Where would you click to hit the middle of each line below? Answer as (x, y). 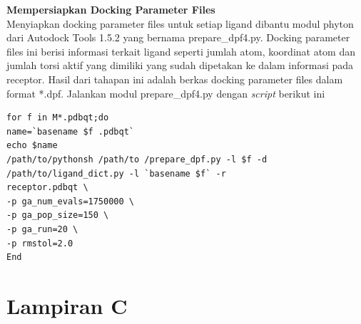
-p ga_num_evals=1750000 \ (70, 201)
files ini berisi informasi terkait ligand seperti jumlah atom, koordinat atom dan (181, 51)
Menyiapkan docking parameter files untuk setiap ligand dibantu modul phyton (180, 23)
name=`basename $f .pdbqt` (70, 131)
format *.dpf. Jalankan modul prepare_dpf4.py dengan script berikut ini (166, 93)
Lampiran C (67, 305)
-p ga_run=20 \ (42, 229)
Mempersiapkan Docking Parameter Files (111, 9)
